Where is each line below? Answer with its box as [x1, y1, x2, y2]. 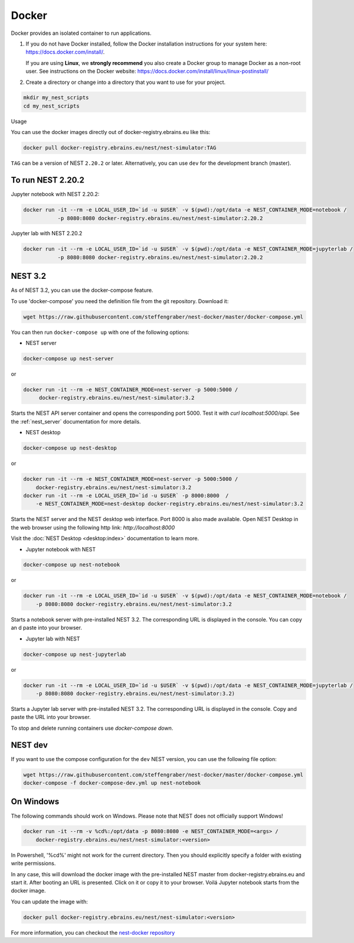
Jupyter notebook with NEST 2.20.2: [11, 191, 100, 198]
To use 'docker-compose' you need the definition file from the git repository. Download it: [11, 297, 229, 304]
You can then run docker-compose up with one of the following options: [11, 329, 190, 336]
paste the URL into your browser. [11, 714, 91, 721]
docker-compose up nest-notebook [23, 561, 120, 568]
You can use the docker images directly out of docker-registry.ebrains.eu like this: [11, 129, 211, 136]
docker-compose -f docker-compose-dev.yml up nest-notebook [23, 780, 201, 786]
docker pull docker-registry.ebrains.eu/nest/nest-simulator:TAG [23, 145, 217, 151]
